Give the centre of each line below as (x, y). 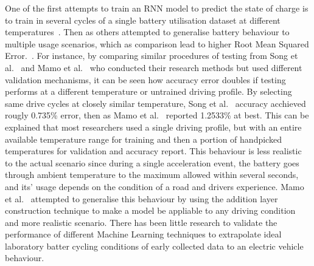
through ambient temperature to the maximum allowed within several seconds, (152, 175)
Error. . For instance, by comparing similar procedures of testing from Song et (152, 56)
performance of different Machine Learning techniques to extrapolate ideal (143, 234)
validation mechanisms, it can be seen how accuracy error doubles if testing (145, 79)
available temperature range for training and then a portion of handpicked (143, 139)
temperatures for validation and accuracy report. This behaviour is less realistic (153, 151)
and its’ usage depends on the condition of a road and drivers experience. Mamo (155, 186)
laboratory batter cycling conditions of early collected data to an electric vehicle (154, 246)
